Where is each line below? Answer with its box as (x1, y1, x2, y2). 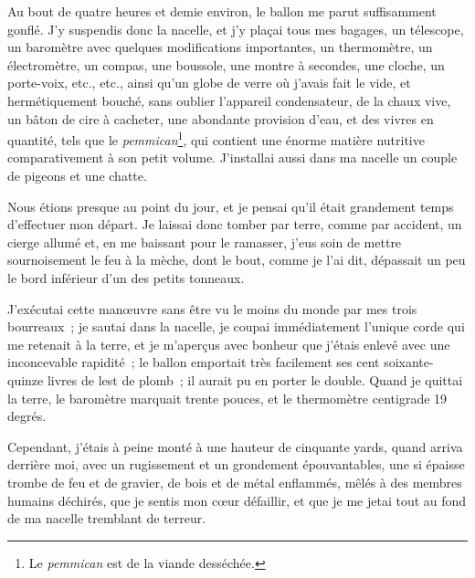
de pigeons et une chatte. (7, 166, 147, 184)
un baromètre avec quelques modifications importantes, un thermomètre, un (7, 37, 433, 57)
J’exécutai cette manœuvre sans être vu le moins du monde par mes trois (7, 299, 417, 318)
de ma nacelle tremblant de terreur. (7, 509, 206, 528)
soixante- (384, 352, 434, 372)
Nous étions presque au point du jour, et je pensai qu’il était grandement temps (7, 196, 454, 215)
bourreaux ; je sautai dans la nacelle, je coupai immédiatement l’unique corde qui (7, 317, 465, 336)
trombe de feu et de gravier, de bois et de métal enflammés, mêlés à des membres (7, 472, 462, 491)
